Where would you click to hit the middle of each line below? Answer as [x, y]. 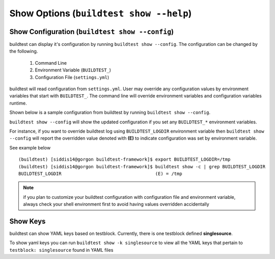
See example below [30, 147]
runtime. [18, 103]
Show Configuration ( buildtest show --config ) [92, 31]
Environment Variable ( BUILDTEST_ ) [73, 70]
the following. [24, 51]
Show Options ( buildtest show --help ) [101, 13]
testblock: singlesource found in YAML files [61, 250]
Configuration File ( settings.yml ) [72, 77]
